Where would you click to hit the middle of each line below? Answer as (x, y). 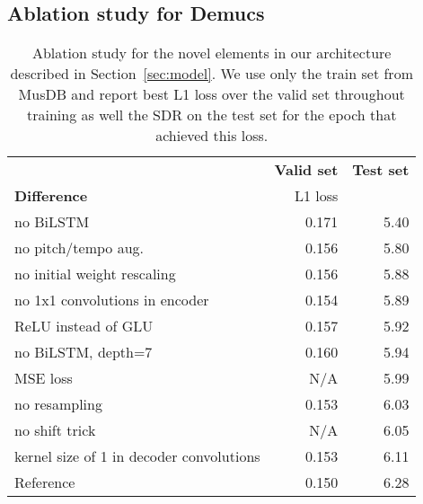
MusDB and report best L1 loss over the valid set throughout (211, 94)
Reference (45, 482)
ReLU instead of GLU (84, 326)
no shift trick (55, 430)
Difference (51, 196)
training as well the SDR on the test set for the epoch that (211, 115)
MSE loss (44, 378)
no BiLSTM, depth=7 (84, 352)
